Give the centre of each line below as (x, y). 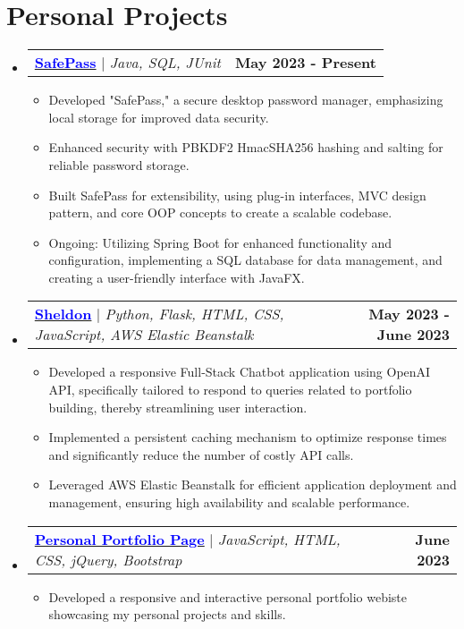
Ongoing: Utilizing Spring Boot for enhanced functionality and (220, 242)
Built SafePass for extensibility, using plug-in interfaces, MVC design (237, 195)
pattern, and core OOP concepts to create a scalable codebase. (220, 212)
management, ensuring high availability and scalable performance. (229, 502)
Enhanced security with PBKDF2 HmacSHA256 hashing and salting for (246, 147)
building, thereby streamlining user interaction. (178, 407)
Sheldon (63, 314)
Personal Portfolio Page (119, 539)
